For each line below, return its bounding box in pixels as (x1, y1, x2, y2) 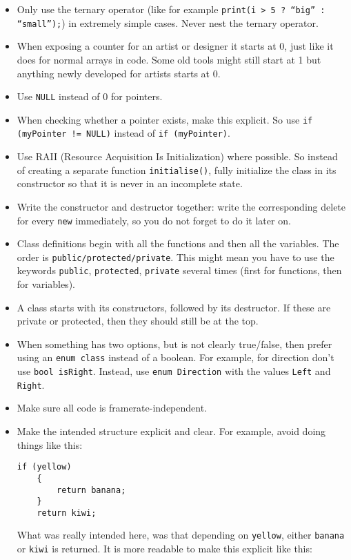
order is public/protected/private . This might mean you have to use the (17, 249, 334, 264)
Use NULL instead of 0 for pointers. (17, 89, 163, 104)
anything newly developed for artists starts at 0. (17, 66, 221, 80)
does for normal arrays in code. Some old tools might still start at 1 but (17, 52, 321, 66)
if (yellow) (17, 462, 72, 472)
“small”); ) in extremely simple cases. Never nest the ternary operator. (17, 15, 319, 30)
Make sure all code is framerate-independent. (17, 400, 208, 415)
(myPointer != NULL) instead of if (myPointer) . (17, 126, 230, 140)
